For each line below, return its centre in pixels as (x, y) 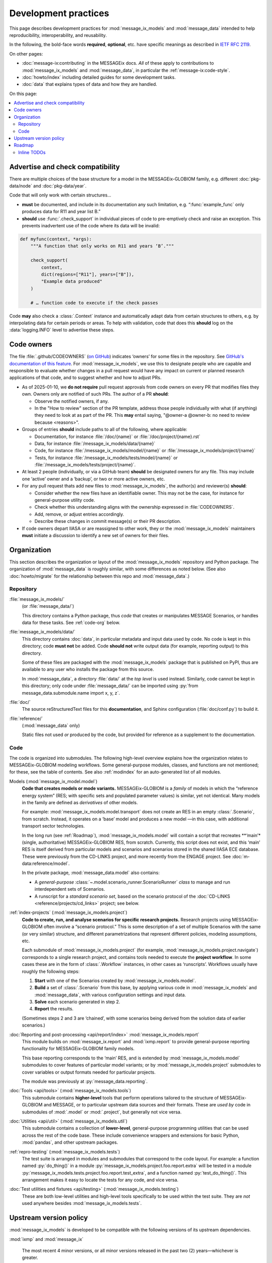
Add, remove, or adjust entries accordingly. (79, 514)
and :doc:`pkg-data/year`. (60, 186)
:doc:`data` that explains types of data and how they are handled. (89, 84)
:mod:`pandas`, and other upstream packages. (70, 1142)
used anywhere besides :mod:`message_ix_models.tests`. (82, 1203)
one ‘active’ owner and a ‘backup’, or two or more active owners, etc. (93, 479)
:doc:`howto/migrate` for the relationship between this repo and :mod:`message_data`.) (99, 576)
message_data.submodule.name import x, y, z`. (71, 693)
